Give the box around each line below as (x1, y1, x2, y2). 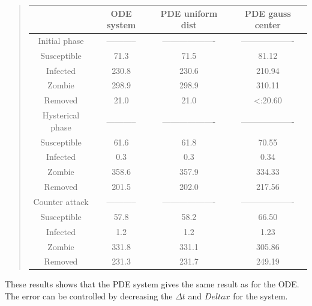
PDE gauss (244, 7, 291, 19)
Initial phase (38, 34, 84, 46)
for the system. (233, 290, 288, 302)
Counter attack (33, 195, 89, 207)
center (254, 19, 281, 31)
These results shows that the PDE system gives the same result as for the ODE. (5, 278, 299, 290)
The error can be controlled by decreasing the (5, 290, 173, 302)
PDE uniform (160, 7, 218, 19)
